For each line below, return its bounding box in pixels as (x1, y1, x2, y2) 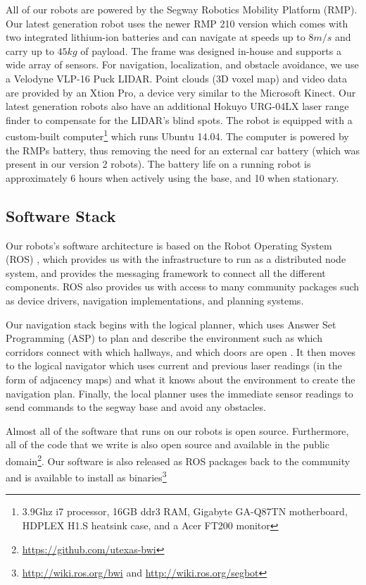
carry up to (6, 43, 54, 58)
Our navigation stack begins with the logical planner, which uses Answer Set (6, 316, 336, 331)
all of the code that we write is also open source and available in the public (6, 437, 329, 452)
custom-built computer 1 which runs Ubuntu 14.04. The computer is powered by (6, 127, 349, 143)
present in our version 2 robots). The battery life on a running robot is (6, 156, 311, 171)
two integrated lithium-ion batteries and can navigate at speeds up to (6, 30, 305, 44)
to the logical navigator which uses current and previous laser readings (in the (6, 358, 342, 373)
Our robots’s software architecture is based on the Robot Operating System (6, 238, 332, 252)
